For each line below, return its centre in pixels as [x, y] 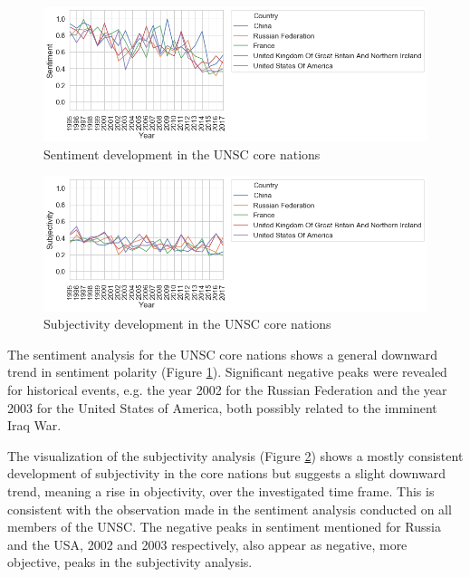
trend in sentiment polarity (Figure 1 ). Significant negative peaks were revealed [227, 372]
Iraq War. [34, 425]
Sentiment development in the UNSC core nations [182, 154]
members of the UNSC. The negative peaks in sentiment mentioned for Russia [224, 527]
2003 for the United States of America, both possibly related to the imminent [222, 407]
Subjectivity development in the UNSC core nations [187, 324]
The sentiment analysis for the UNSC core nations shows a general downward [223, 354]
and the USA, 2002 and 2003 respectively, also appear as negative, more [207, 544]
